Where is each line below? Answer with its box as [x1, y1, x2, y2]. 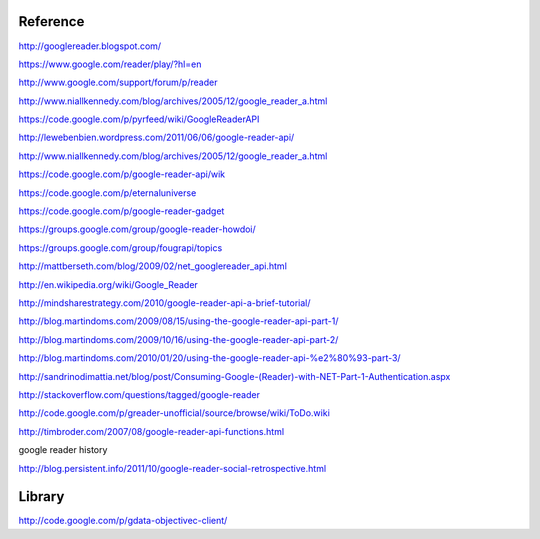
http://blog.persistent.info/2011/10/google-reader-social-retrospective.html [18, 462, 327, 474]
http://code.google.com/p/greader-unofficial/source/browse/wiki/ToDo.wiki [18, 407, 330, 419]
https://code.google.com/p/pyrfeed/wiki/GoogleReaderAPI [18, 113, 260, 125]
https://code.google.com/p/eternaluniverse [18, 186, 197, 199]
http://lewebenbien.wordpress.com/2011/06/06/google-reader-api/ [18, 131, 295, 144]
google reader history [18, 444, 108, 456]
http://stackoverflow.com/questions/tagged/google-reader [18, 388, 260, 400]
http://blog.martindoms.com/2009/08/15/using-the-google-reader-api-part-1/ [18, 315, 339, 327]
